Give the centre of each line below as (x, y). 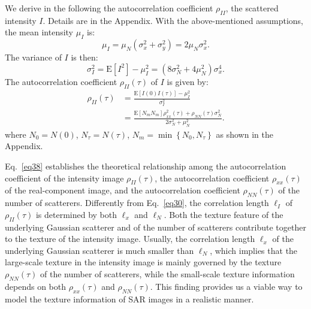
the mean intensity (39, 32)
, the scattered (252, 8)
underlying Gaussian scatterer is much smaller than (99, 250)
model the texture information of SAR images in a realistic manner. (129, 299)
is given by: (188, 81)
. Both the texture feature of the (224, 214)
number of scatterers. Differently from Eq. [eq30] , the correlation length (137, 203)
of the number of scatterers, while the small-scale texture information (167, 273)
